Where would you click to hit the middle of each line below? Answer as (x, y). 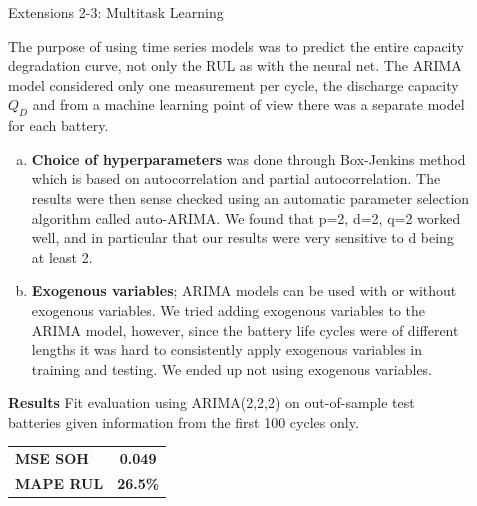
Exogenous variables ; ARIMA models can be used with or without (244, 290)
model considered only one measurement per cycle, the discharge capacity (233, 84)
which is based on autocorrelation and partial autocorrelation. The (236, 178)
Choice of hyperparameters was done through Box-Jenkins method (248, 158)
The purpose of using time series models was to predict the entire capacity (236, 45)
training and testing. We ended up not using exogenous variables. (231, 368)
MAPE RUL (59, 483)
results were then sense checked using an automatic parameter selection (250, 197)
